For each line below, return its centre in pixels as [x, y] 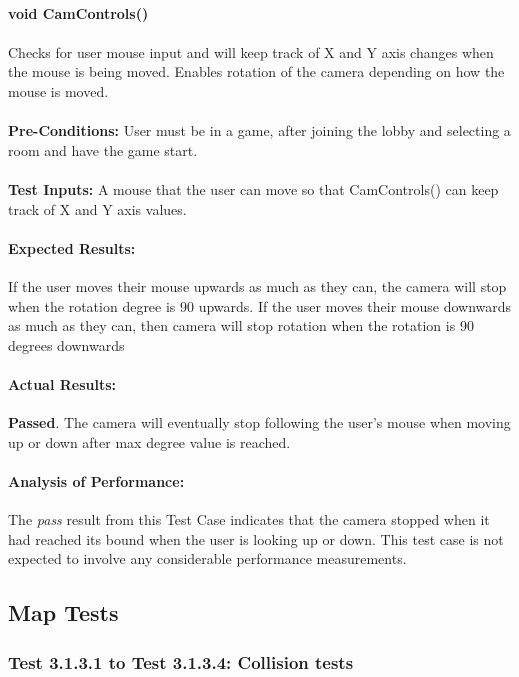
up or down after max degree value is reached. [149, 441]
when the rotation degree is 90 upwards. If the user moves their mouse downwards [260, 305]
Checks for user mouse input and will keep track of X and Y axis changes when [251, 51]
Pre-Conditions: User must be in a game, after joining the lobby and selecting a [259, 130]
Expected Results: [72, 247]
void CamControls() [78, 12]
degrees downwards [66, 344]
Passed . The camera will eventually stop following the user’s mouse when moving [259, 422]
